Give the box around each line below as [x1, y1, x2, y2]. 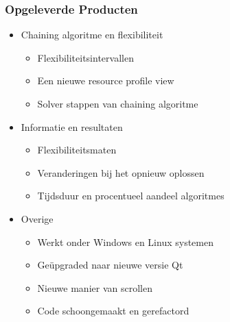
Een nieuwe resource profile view [37, 73, 174, 88]
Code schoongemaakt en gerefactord [37, 304, 189, 318]
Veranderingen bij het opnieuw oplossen [37, 165, 205, 179]
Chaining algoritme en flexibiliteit [21, 27, 163, 42]
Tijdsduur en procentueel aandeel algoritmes [37, 188, 225, 203]
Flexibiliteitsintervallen [37, 50, 134, 64]
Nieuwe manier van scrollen [37, 280, 152, 295]
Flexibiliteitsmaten [37, 143, 117, 157]
